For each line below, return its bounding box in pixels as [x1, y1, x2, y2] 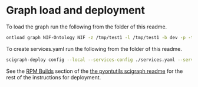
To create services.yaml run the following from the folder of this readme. [6, 45, 183, 52]
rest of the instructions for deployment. [6, 73, 101, 80]
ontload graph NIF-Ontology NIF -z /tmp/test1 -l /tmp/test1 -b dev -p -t [6, 34, 194, 40]
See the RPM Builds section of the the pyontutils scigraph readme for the [6, 67, 183, 75]
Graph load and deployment [6, 4, 146, 17]
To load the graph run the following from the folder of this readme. [6, 23, 167, 30]
